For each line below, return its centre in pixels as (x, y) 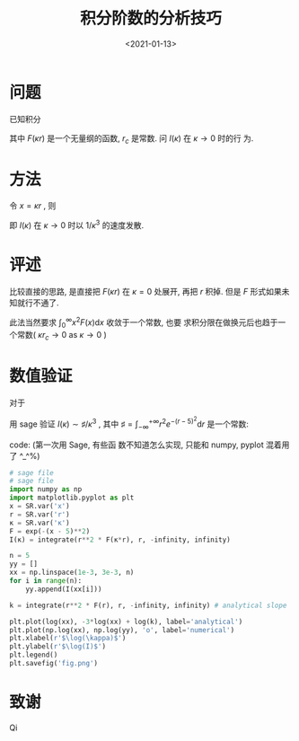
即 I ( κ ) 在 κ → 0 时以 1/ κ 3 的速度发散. (77, 225)
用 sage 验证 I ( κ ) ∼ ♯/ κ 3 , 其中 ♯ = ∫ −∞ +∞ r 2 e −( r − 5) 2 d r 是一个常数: (129, 423)
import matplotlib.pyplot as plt (72, 498)
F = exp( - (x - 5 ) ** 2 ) (50, 531)
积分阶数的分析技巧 (150, 18)
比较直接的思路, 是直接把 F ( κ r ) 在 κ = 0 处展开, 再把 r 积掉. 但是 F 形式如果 (145, 292)
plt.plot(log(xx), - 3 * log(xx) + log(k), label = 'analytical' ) (126, 622)
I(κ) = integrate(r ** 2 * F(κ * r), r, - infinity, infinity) (120, 540)
